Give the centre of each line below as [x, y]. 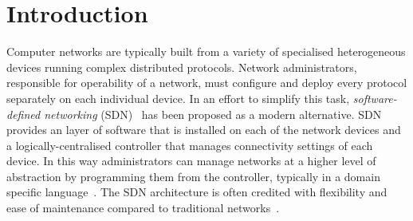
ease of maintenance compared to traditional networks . [143, 208]
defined [24, 114]
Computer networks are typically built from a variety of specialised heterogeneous [206, 51]
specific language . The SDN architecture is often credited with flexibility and [197, 192]
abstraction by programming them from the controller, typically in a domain [193, 176]
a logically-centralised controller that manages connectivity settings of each [190, 145]
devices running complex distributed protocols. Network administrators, [182, 67]
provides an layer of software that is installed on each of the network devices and [204, 130]
